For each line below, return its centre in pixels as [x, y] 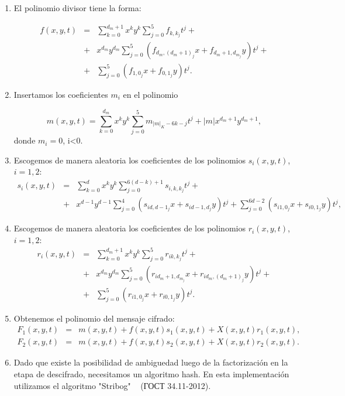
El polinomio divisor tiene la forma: [77, 8]
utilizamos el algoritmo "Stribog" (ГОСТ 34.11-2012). [112, 385]
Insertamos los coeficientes [61, 94]
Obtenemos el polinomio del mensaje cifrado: [94, 318]
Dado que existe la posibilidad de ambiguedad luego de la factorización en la [151, 362]
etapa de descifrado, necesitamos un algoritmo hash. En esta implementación [151, 374]
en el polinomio [151, 94]
